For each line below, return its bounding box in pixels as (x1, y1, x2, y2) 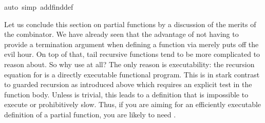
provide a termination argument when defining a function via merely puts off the (4, 38, 259, 49)
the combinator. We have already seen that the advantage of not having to (4, 29, 239, 39)
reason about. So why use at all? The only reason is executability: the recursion (4, 58, 255, 69)
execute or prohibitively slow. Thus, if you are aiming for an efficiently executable (4, 99, 261, 110)
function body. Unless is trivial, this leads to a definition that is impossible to (4, 89, 249, 99)
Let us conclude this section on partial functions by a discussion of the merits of (4, 18, 256, 29)
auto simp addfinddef (4, 2, 73, 12)
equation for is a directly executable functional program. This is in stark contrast (4, 69, 260, 79)
